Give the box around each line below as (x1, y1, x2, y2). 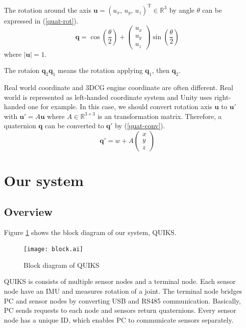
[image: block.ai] (24, 246, 83, 253)
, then (152, 65, 170, 75)
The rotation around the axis (4, 4, 91, 15)
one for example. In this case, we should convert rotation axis (28, 101, 213, 112)
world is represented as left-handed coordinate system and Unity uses (4, 92, 212, 102)
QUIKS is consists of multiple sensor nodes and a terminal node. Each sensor (4, 276, 236, 286)
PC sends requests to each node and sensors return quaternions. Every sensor (4, 305, 236, 315)
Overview (4, 204, 53, 219)
